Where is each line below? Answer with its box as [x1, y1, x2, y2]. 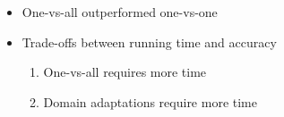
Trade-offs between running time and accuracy [22, 32, 277, 51]
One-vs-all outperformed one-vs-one [22, 3, 218, 21]
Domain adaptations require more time [43, 92, 257, 111]
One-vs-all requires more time [43, 63, 207, 81]
